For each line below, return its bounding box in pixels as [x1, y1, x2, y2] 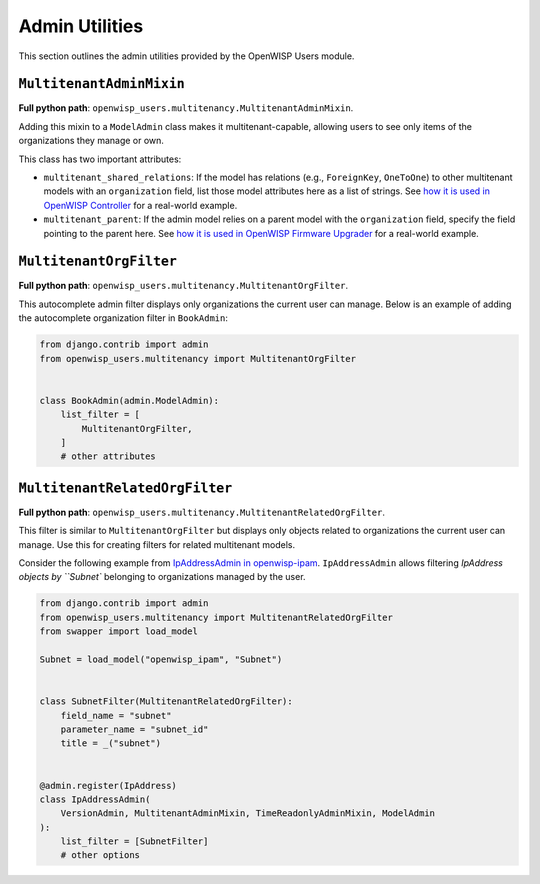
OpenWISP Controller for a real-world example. [43, 199, 238, 211]
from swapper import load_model [39, 626, 199, 637]
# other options [60, 850, 140, 861]
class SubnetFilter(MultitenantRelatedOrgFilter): [39, 696, 294, 707]
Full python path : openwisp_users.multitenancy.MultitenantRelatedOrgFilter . [18, 506, 385, 518]
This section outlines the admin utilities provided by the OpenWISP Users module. [18, 50, 355, 62]
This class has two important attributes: [18, 153, 182, 165]
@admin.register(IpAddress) [39, 780, 177, 791]
